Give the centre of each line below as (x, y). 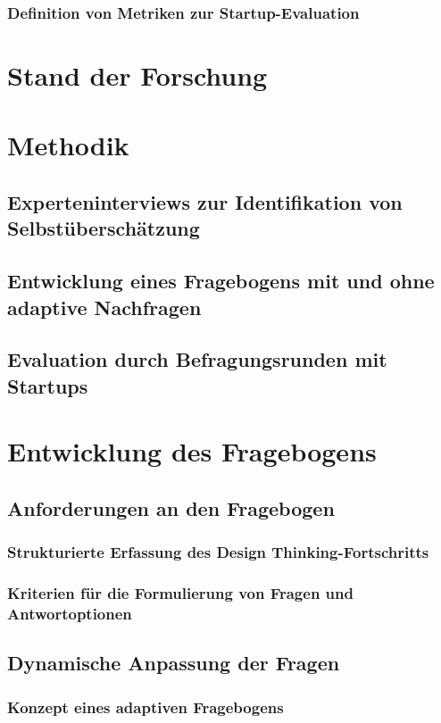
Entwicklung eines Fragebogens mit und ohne (221, 281)
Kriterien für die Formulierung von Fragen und (180, 593)
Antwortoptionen (70, 613)
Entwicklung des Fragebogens (192, 451)
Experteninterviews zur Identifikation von (205, 201)
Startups (48, 385)
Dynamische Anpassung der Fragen (174, 663)
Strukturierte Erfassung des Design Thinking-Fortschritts (218, 552)
